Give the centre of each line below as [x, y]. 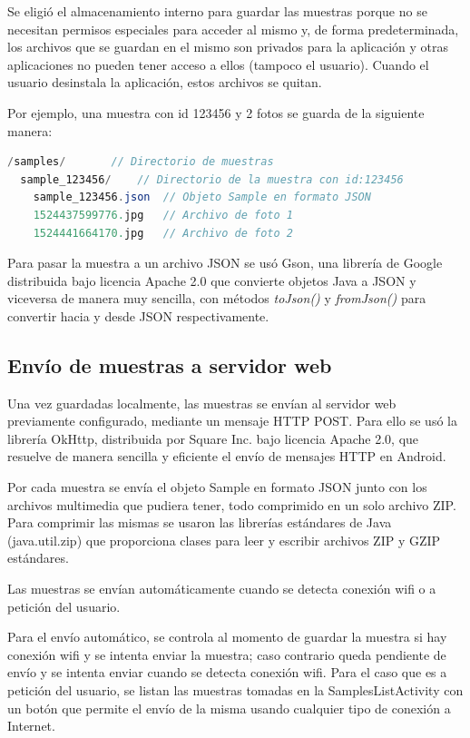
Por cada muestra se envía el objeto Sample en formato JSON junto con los [217, 487]
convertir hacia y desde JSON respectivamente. [138, 315]
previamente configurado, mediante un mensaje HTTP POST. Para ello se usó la [232, 421]
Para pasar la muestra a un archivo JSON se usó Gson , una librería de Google [225, 263]
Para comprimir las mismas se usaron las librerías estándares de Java [200, 522]
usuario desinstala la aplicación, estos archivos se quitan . [165, 82]
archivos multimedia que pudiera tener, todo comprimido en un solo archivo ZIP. [232, 504]
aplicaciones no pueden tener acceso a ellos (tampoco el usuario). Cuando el [218, 64]
